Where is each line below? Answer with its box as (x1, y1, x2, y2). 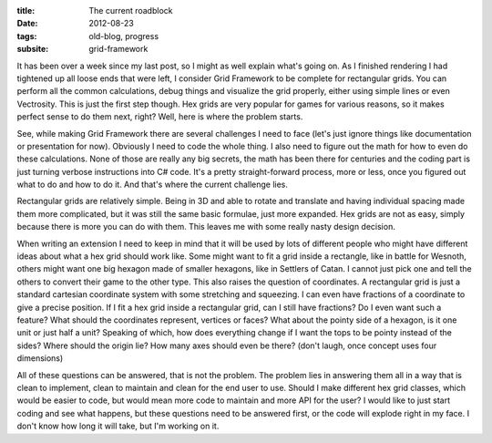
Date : (16, 18, 38, 29)
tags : (16, 30, 37, 41)
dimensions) (16, 353, 64, 364)
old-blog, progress (88, 30, 159, 41)
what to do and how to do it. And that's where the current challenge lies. (16, 179, 289, 191)
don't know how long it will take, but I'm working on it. (16, 420, 220, 432)
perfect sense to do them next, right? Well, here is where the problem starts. (16, 111, 303, 122)
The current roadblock (88, 5, 173, 15)
